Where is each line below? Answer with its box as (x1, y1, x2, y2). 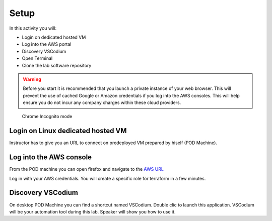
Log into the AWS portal (22, 41, 72, 47)
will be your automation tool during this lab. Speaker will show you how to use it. (9, 208, 176, 214)
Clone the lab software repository (22, 62, 92, 68)
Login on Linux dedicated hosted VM (9, 127, 127, 135)
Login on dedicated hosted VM (22, 34, 86, 40)
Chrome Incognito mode (22, 114, 73, 120)
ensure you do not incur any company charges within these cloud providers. (23, 99, 181, 105)
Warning (23, 76, 41, 82)
